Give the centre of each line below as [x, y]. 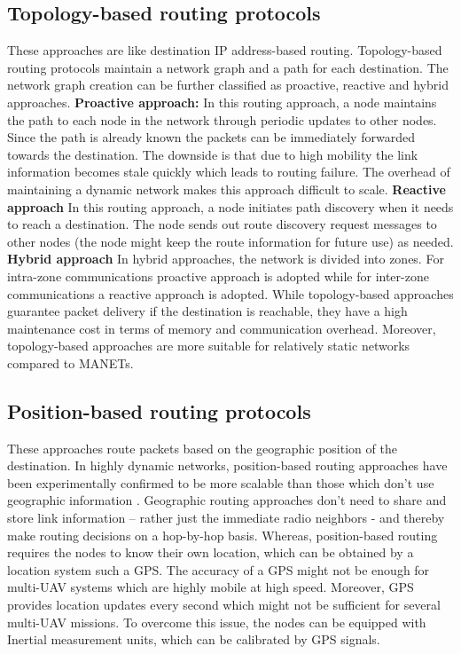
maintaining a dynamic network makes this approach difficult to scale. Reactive [227, 189]
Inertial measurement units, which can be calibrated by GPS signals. [194, 639]
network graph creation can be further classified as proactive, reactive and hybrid [228, 85]
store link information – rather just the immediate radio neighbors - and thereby [226, 518]
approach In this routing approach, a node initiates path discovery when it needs [230, 206]
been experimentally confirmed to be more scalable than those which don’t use [221, 482]
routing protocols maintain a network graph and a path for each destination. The [228, 67]
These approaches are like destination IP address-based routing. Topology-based [225, 50]
